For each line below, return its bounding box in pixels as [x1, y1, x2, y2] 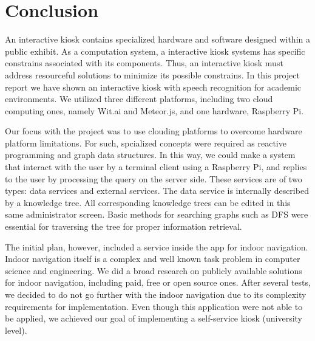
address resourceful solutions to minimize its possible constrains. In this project [5, 68, 300, 81]
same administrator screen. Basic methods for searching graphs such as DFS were [5, 208, 308, 221]
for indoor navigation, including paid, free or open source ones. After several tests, [5, 276, 311, 289]
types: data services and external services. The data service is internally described [5, 184, 309, 197]
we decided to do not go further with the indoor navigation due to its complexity [5, 288, 307, 300]
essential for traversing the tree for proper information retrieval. [5, 220, 242, 233]
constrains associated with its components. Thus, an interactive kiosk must [5, 57, 283, 69]
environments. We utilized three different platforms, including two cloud [5, 92, 273, 105]
